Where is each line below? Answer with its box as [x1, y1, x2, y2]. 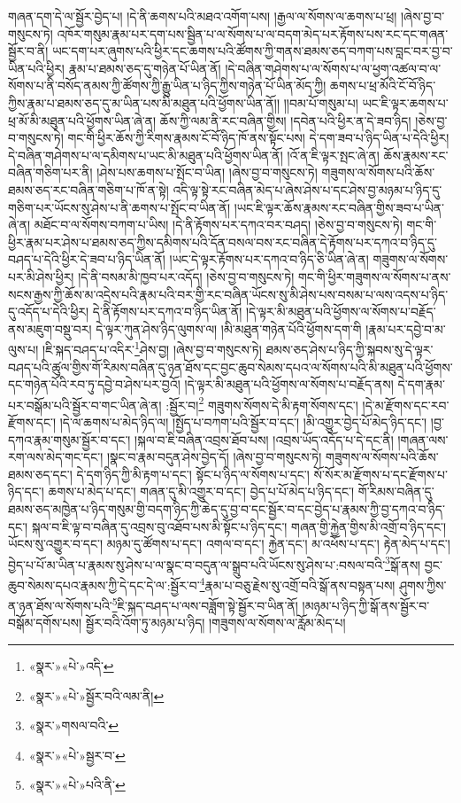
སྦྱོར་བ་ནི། [8, 42, 49, 60]
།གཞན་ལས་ [397, 430, 449, 448]
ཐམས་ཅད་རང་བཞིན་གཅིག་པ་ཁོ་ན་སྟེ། [8, 180, 169, 199]
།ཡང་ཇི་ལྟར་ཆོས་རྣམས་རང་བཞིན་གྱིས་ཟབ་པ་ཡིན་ [234, 198, 444, 216]
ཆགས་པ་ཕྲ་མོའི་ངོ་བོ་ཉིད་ [329, 76, 436, 95]
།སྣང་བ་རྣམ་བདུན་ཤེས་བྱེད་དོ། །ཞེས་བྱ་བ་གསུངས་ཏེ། [107, 448, 322, 466]
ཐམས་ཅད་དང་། [8, 464, 73, 483]
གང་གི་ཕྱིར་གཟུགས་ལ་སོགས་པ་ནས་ [297, 267, 451, 285]
